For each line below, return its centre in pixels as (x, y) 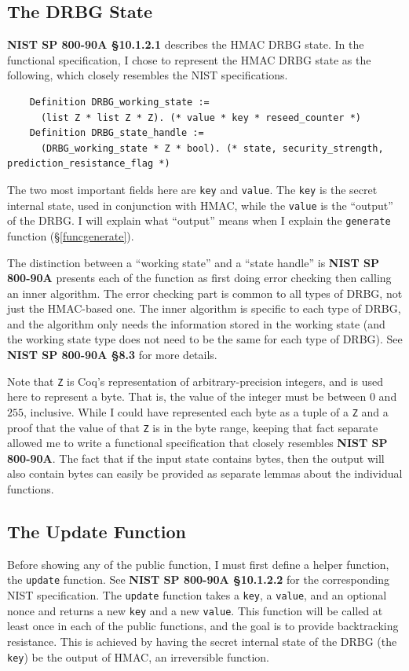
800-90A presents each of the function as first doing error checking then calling (199, 278)
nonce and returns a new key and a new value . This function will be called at (195, 610)
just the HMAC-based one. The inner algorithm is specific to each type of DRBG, (204, 308)
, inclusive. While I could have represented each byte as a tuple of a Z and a (206, 411)
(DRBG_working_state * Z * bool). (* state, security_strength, (212, 148)
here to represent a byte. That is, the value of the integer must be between (187, 396)
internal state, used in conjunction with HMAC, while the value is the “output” (200, 205)
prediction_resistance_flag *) (89, 164)
